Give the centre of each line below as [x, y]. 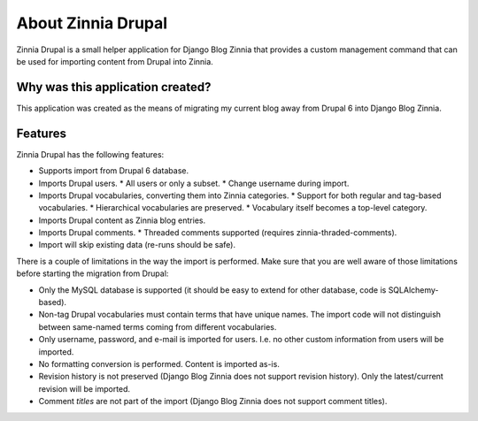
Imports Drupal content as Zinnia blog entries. [122, 220]
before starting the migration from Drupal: [93, 273]
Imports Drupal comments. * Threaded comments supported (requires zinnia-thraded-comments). [218, 233]
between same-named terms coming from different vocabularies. [158, 326]
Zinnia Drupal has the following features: [90, 154]
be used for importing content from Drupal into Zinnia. [115, 61]
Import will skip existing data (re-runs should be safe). [137, 245]
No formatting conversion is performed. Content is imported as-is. [159, 364]
